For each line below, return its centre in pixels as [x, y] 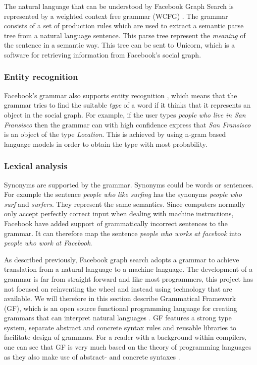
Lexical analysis [36, 166]
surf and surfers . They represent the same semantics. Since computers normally [125, 204]
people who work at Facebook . [48, 243]
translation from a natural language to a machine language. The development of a [128, 269]
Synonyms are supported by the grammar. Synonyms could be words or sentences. [129, 184]
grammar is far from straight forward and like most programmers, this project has [128, 278]
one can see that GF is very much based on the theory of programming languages [128, 347]
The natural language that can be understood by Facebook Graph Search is [119, 6]
